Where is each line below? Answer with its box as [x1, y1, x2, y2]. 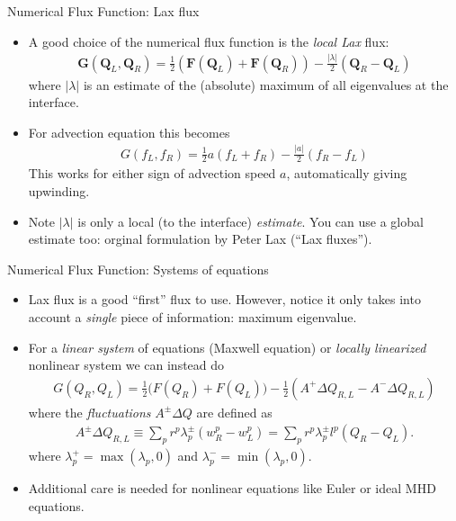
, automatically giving [286, 164, 407, 183]
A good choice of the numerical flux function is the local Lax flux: [28, 31, 389, 50]
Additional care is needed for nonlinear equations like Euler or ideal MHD [28, 479, 436, 498]
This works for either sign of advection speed [28, 164, 276, 183]
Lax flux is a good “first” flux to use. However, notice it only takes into [28, 290, 421, 309]
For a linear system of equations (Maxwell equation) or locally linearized [28, 337, 426, 356]
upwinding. [28, 182, 90, 201]
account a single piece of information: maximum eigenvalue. [28, 308, 357, 327]
